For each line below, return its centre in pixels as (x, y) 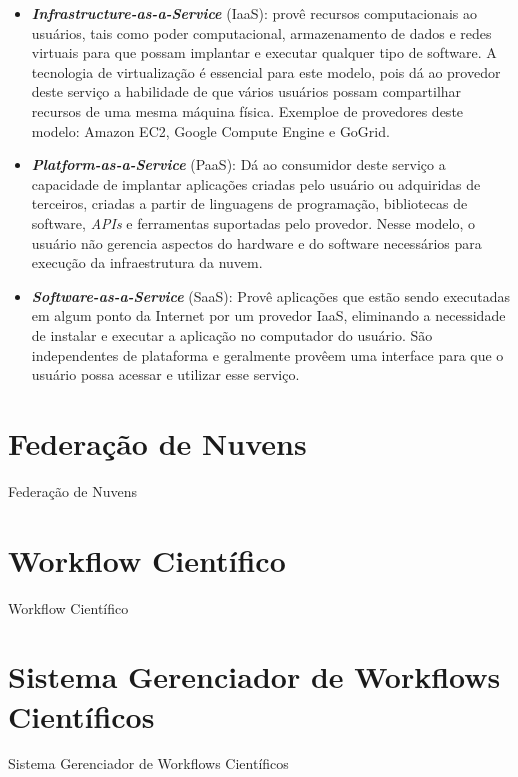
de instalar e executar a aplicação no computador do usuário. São (232, 334)
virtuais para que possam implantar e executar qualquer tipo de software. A (264, 52)
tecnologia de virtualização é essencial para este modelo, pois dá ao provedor (266, 71)
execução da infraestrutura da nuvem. (147, 262)
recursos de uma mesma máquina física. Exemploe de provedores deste (247, 110)
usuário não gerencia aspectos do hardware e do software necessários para (256, 242)
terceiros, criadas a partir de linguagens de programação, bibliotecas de (249, 203)
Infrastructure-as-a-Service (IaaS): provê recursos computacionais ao (254, 13)
